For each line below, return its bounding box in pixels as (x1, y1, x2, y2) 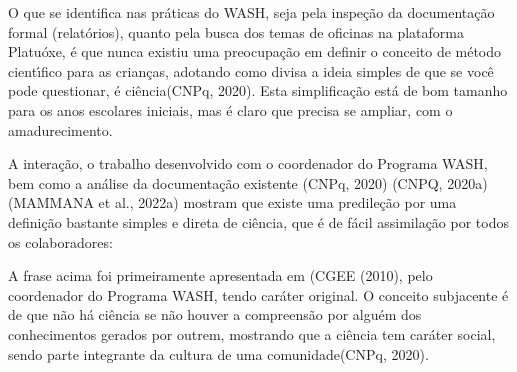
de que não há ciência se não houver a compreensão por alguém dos (8, 304, 422, 325)
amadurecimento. (8, 119, 113, 140)
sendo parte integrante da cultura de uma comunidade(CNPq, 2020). (8, 343, 429, 364)
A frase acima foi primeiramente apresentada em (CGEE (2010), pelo (8, 265, 433, 286)
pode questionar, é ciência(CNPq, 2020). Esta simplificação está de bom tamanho (8, 80, 508, 101)
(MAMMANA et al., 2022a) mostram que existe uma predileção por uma (8, 192, 457, 213)
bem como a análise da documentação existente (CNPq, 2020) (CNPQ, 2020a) (8, 172, 488, 193)
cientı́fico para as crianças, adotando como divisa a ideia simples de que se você (8, 60, 494, 81)
